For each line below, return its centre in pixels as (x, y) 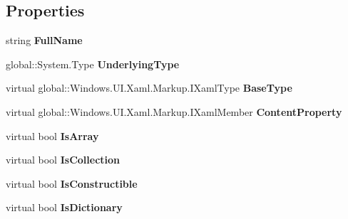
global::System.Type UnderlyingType (93, 64)
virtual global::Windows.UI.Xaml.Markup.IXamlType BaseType (149, 88)
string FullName (44, 40)
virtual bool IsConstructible (72, 183)
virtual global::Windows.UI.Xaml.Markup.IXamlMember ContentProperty (174, 111)
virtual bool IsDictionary (64, 207)
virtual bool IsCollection (63, 160)
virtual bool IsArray (52, 135)
